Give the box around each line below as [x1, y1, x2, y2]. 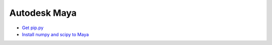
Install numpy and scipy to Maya [22, 31, 89, 37]
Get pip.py [22, 25, 44, 31]
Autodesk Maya [9, 7, 77, 18]
